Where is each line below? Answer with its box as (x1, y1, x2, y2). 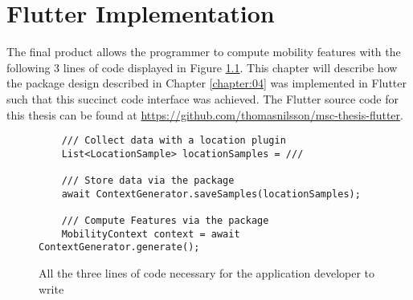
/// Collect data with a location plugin (61, 135, 286, 147)
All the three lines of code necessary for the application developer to (39, 265, 375, 281)
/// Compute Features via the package (61, 215, 269, 227)
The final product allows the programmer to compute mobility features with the (6, 43, 401, 60)
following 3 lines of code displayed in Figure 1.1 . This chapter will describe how (6, 59, 398, 75)
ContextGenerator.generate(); (39, 241, 200, 253)
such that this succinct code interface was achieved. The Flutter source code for (6, 90, 399, 107)
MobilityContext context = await (61, 228, 240, 240)
